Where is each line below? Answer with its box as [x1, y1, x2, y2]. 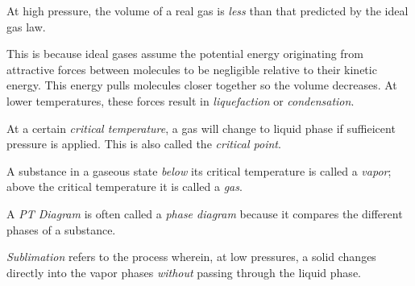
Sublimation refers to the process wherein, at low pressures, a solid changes [6, 248, 376, 265]
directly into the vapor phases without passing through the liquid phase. [6, 263, 361, 280]
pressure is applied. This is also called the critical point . [6, 135, 281, 152]
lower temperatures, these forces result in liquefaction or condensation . [6, 92, 355, 109]
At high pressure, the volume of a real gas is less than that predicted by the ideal [6, 2, 409, 19]
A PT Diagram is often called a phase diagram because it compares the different [6, 205, 403, 222]
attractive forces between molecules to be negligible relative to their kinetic [6, 60, 377, 77]
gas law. [6, 18, 46, 35]
